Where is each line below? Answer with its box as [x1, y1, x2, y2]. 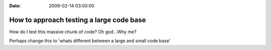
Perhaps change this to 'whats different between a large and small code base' [9, 38, 171, 44]
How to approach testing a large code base [9, 15, 146, 24]
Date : [9, 3, 21, 8]
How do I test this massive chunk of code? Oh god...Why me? [9, 29, 137, 35]
